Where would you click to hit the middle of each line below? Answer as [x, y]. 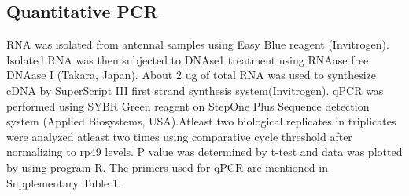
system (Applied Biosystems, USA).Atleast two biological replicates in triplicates [201, 121]
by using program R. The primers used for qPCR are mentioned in [167, 167]
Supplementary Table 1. [64, 182]
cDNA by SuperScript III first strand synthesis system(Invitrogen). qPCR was [195, 90]
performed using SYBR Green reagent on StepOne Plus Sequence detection [188, 105]
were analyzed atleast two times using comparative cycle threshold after [179, 136]
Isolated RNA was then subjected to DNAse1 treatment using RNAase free [188, 59]
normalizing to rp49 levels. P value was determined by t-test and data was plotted [204, 152]
